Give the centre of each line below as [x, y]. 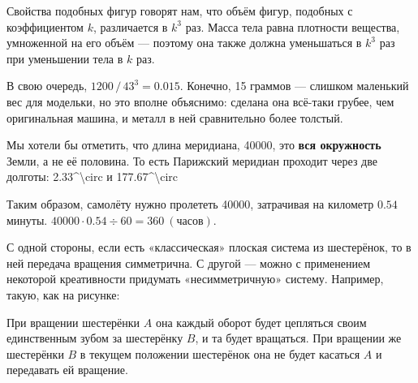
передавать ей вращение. [67, 370]
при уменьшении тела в [65, 58]
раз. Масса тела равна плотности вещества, [293, 26]
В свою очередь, [47, 86]
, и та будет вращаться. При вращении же [298, 338]
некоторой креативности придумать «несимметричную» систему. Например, [195, 279]
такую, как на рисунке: [63, 294]
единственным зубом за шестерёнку [95, 338]
